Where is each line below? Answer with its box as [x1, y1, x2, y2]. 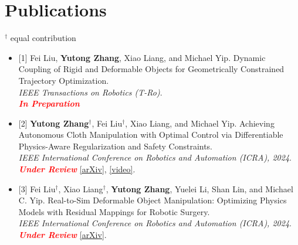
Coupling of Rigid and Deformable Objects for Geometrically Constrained [18, 63, 285, 75]
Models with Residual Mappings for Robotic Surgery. [18, 205, 210, 217]
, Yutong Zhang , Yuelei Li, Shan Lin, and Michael [106, 182, 293, 195]
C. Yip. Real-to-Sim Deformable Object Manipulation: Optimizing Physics [18, 194, 287, 206]
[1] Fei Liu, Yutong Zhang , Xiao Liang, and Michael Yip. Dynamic [18, 51, 266, 63]
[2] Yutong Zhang [18, 117, 89, 129]
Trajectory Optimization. [18, 74, 109, 86]
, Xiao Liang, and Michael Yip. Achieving [125, 117, 275, 129]
